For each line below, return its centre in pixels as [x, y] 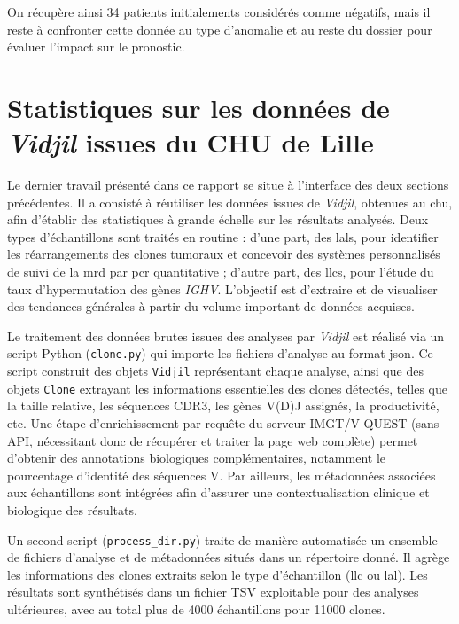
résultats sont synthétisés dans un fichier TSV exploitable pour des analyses [213, 592]
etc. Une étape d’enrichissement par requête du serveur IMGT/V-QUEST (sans [223, 423]
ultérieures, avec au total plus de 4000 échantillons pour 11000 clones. [196, 609]
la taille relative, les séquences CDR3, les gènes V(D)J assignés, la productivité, [223, 406]
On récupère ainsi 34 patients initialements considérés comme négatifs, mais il [219, 12]
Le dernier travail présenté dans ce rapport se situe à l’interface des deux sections [228, 185]
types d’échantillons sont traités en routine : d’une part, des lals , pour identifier [223, 236]
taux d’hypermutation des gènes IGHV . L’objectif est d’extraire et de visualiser [222, 289]
